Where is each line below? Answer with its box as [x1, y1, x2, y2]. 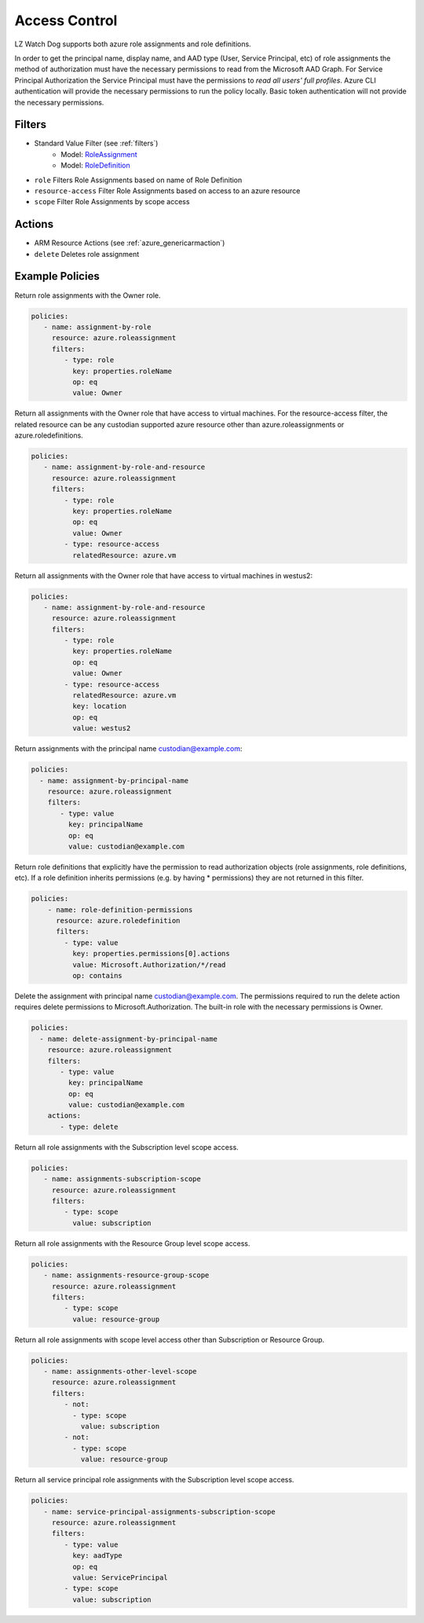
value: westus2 [71, 724, 131, 733]
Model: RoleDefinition [60, 161, 131, 170]
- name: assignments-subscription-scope [43, 1174, 202, 1184]
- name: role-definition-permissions [47, 905, 193, 914]
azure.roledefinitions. [14, 430, 84, 440]
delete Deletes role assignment [34, 249, 140, 258]
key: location [71, 702, 127, 711]
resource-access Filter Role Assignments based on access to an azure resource [34, 185, 301, 196]
